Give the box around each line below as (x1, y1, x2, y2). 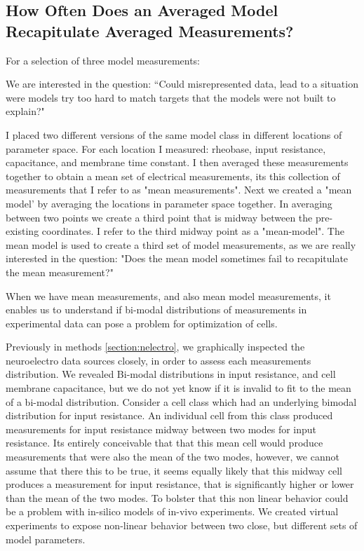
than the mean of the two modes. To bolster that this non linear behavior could (6, 490, 349, 505)
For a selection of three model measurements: (6, 53, 201, 67)
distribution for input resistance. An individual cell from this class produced (6, 408, 333, 423)
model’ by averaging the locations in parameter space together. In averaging (6, 196, 332, 210)
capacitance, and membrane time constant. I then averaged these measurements (6, 155, 349, 170)
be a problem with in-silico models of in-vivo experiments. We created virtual (6, 504, 339, 519)
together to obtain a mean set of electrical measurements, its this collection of (6, 168, 340, 183)
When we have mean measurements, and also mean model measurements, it (6, 288, 331, 303)
